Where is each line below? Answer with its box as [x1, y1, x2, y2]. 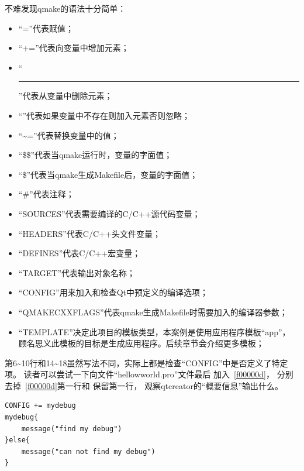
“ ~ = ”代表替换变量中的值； [18, 129, 119, 141]
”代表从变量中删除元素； [18, 90, 113, 102]
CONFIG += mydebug [5, 401, 76, 410]
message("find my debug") [21, 424, 122, 433]
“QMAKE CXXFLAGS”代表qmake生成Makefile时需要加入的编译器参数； [18, 305, 288, 318]
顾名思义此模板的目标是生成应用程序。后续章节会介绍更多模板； [18, 337, 264, 349]
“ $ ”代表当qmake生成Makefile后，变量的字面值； [18, 168, 198, 180]
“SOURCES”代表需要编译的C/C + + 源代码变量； [18, 207, 201, 219]
